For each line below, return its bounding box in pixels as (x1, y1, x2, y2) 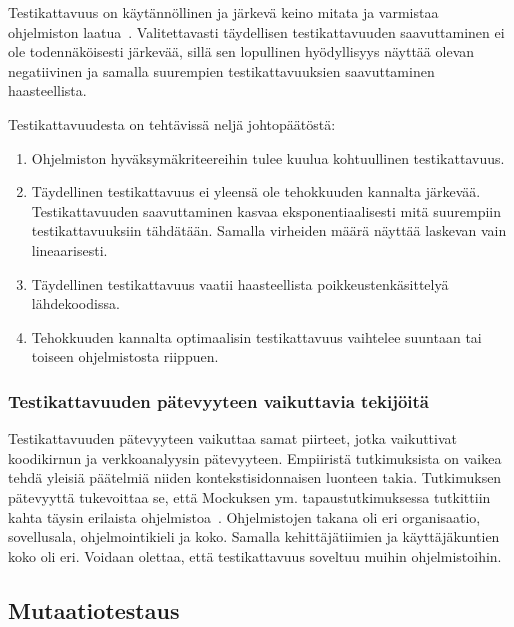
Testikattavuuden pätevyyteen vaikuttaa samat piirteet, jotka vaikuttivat (8, 428, 458, 449)
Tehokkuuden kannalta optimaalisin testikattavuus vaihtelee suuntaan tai (31, 326, 482, 347)
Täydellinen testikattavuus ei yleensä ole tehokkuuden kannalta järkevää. (31, 181, 481, 202)
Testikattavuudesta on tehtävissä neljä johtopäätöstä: (8, 113, 336, 134)
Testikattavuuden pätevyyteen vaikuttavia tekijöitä (8, 388, 429, 413)
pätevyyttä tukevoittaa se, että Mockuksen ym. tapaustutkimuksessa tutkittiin (8, 486, 491, 507)
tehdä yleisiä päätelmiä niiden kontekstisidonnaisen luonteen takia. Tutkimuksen (8, 467, 502, 488)
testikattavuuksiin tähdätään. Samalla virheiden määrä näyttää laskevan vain (31, 220, 507, 241)
